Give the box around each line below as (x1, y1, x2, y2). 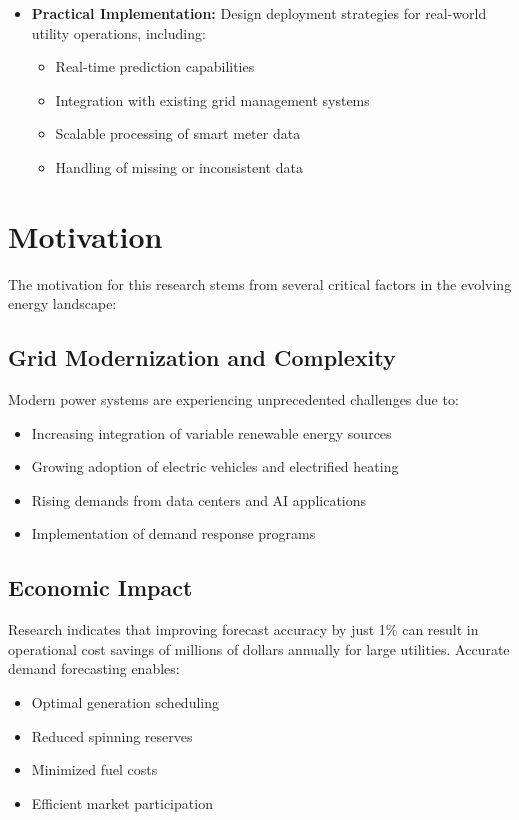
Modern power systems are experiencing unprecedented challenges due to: (8, 389, 459, 410)
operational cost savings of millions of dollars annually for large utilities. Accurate (8, 638, 510, 659)
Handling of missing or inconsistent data (55, 156, 303, 177)
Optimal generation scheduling (31, 692, 219, 713)
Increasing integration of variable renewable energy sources (31, 422, 392, 443)
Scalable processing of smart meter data (55, 123, 301, 144)
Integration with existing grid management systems (55, 89, 370, 110)
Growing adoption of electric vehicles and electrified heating (31, 456, 399, 477)
